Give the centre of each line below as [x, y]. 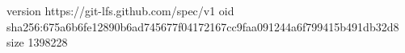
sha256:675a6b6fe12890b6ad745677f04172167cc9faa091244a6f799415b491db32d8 [203, 26]
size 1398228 [37, 42]
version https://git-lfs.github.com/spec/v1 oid [120, 10]
